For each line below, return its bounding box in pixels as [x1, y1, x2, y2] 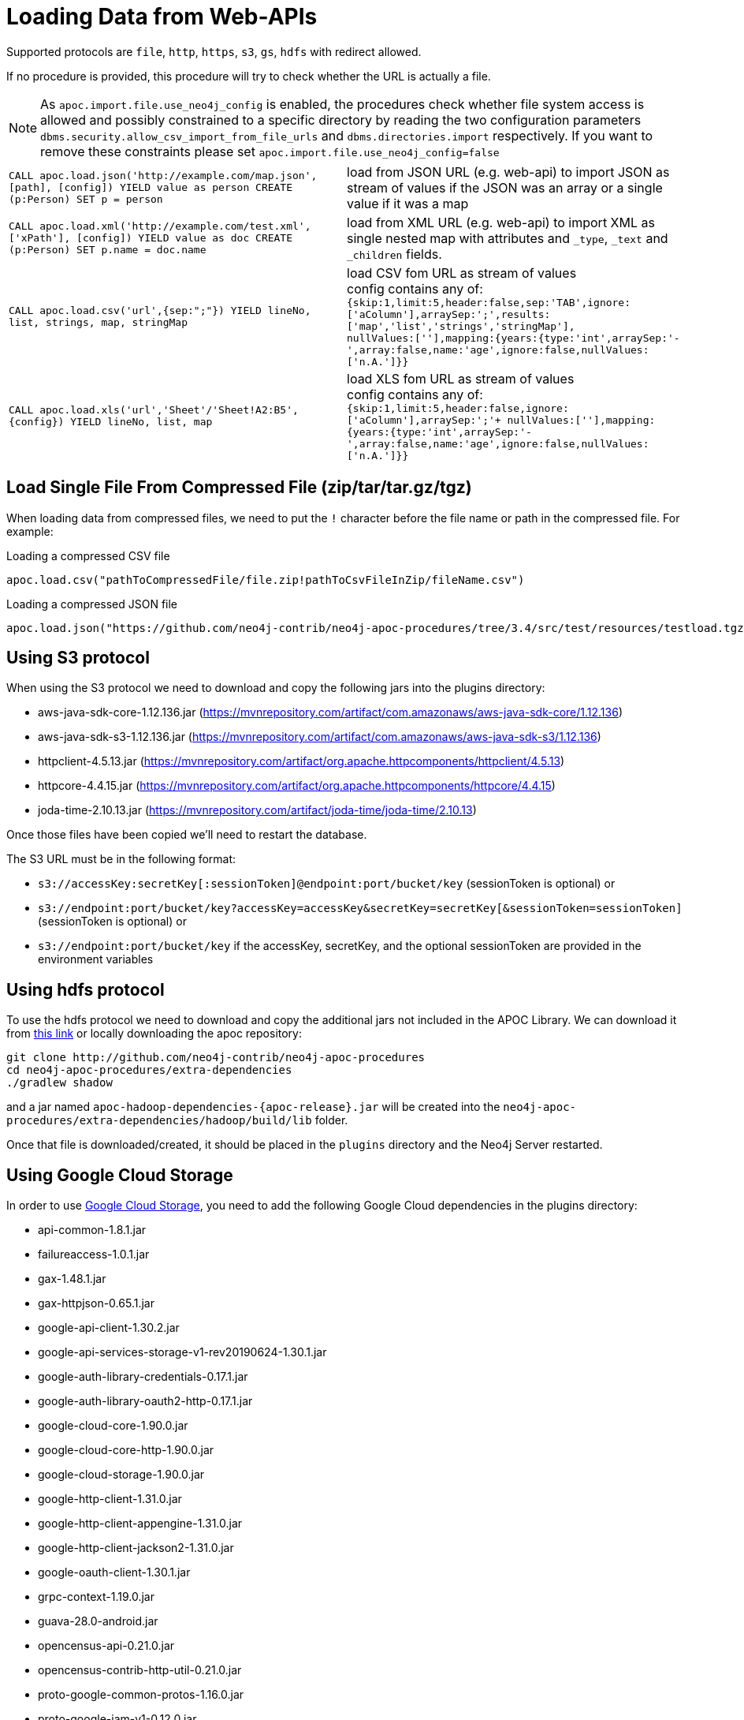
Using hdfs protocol [6, 979, 165, 1000]
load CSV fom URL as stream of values [347, 264, 577, 281]
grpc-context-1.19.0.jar [38, 1590, 154, 1604]
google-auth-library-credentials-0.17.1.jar [38, 1370, 248, 1384]
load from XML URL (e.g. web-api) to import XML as [347, 214, 655, 230]
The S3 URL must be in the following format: [6, 852, 236, 866]
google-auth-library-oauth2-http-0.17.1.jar [38, 1394, 253, 1408]
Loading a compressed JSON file [6, 596, 178, 611]
